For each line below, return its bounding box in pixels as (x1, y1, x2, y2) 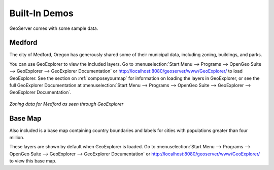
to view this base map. (9, 158, 57, 164)
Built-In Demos (9, 8, 74, 19)
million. (9, 135, 25, 141)
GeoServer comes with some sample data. (9, 25, 98, 31)
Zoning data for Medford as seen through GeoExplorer (9, 101, 124, 107)
